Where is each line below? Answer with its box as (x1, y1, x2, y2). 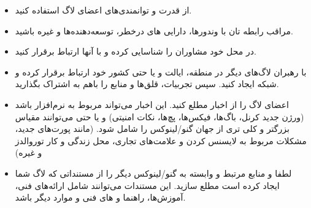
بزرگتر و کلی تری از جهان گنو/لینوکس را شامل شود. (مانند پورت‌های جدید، (15, 122, 290, 135)
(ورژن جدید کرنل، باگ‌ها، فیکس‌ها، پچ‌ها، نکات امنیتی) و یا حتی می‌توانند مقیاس (15, 110, 304, 123)
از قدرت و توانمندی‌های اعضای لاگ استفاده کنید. (15, 4, 192, 16)
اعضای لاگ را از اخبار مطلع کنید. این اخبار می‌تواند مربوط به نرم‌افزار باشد (15, 98, 289, 110)
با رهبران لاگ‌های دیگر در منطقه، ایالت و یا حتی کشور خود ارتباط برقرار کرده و (15, 65, 307, 78)
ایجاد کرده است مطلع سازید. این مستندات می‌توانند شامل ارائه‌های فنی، (15, 179, 280, 191)
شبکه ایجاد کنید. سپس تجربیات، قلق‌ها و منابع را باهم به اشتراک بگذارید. (15, 77, 279, 90)
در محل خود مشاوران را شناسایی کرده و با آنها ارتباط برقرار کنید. (15, 45, 256, 58)
